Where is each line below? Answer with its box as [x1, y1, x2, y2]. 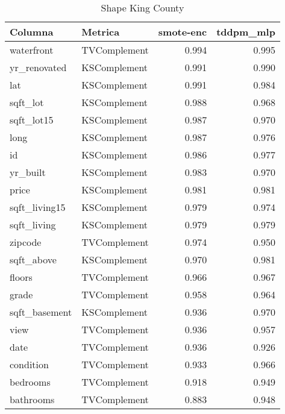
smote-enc [158, 25, 207, 39]
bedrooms [10, 375, 51, 389]
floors [10, 270, 33, 284]
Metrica [81, 25, 120, 39]
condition [10, 357, 49, 371]
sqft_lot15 [10, 113, 54, 127]
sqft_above [10, 252, 57, 266]
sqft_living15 [10, 200, 66, 214]
